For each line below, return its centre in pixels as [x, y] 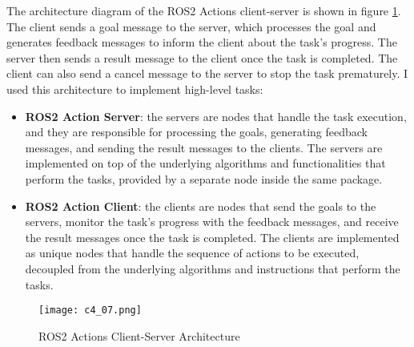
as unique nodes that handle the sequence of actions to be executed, [192, 253]
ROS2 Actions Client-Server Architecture [139, 335]
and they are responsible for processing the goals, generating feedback [196, 132]
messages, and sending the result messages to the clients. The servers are [204, 147]
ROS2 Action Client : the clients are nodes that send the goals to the [201, 206]
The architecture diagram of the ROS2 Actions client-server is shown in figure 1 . [204, 10]
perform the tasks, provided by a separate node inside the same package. [204, 178]
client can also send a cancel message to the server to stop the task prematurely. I [207, 73]
